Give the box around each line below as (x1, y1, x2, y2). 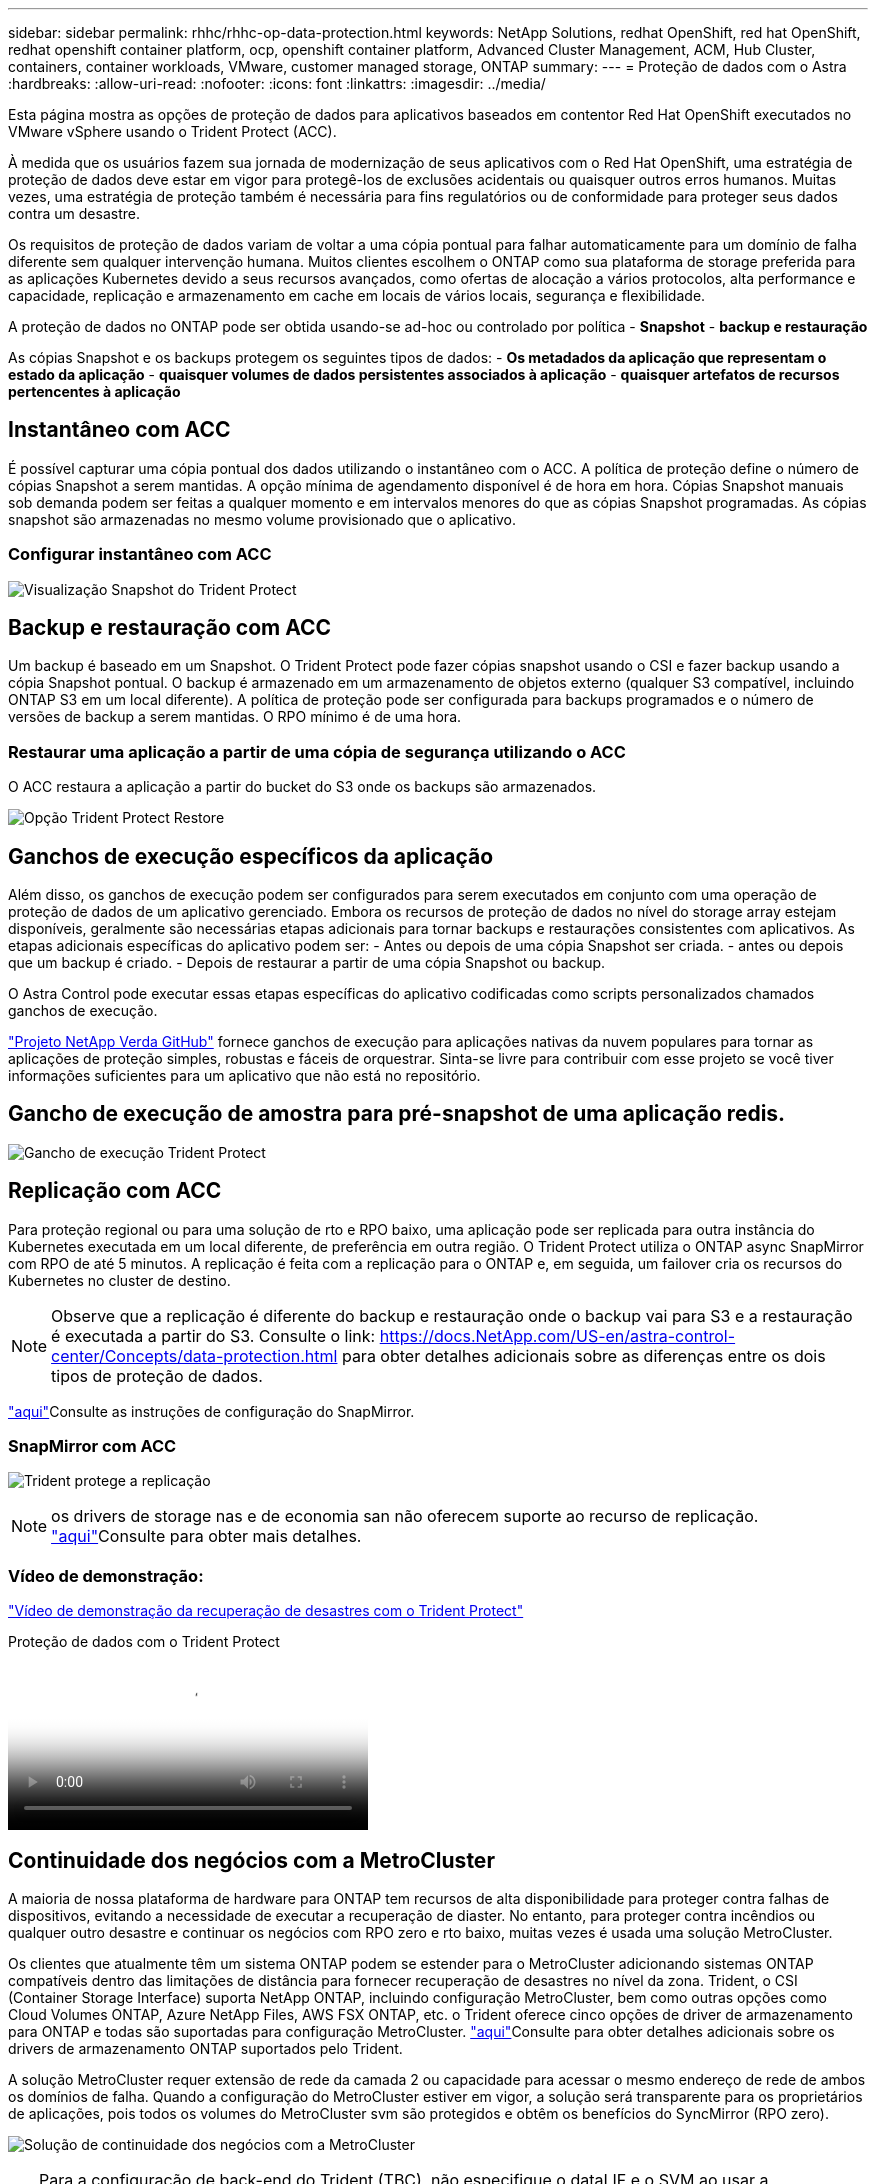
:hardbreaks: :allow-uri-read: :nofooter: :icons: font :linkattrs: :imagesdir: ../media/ (8, 75, 546, 92)
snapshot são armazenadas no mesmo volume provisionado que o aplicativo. (8, 510, 517, 528)
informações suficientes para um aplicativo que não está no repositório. (8, 1067, 481, 1085)
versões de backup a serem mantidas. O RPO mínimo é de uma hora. (8, 708, 462, 726)
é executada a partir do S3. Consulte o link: (51, 1325, 376, 1346)
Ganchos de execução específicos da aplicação (8, 843, 494, 869)
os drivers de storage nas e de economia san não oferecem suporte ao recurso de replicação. (51, 1506, 759, 1527)
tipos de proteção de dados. (51, 1365, 263, 1386)
